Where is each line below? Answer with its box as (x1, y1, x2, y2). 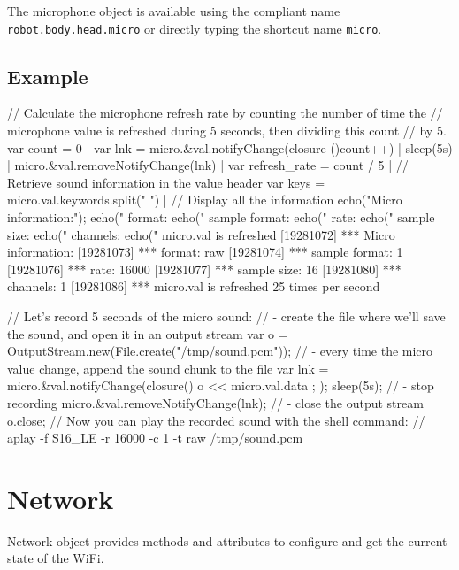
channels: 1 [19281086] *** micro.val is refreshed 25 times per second (7, 277, 380, 296)
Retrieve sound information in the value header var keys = (7, 173, 325, 191)
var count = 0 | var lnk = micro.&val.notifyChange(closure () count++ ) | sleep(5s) (7, 138, 453, 157)
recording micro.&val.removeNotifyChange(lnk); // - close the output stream (7, 393, 424, 412)
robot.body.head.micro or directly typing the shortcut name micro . (7, 19, 382, 37)
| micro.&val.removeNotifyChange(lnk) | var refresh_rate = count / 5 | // (7, 156, 409, 174)
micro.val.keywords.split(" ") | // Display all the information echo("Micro (7, 190, 402, 209)
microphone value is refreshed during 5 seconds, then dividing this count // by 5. (7, 121, 447, 140)
